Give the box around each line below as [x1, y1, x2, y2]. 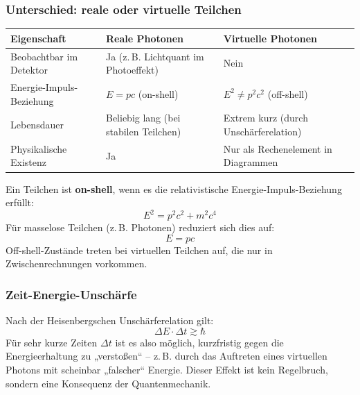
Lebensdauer [10, 117, 64, 132]
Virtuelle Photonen [223, 31, 317, 45]
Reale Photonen [105, 31, 184, 45]
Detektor [10, 62, 48, 77]
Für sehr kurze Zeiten [6, 335, 98, 349]
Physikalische [10, 141, 67, 156]
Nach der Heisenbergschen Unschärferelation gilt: [6, 313, 214, 328]
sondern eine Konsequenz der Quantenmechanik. [6, 376, 211, 390]
